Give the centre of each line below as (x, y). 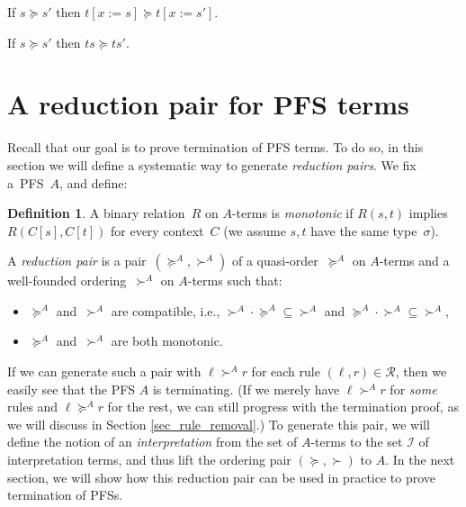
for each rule (286, 371)
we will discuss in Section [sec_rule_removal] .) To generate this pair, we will (219, 424)
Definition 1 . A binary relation (96, 213)
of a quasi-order (275, 261)
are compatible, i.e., (166, 310)
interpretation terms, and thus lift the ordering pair (149, 460)
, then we (421, 371)
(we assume (255, 230)
